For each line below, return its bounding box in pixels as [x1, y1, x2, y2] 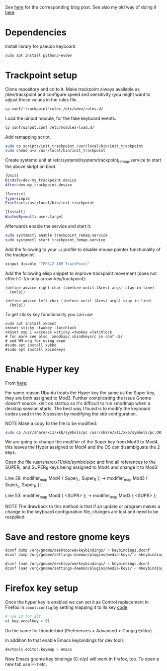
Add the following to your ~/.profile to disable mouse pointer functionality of [5, 246, 161, 252]
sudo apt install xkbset [5, 321, 57, 326]
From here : [5, 380, 28, 386]
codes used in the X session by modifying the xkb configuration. [5, 411, 137, 417]
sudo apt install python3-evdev [5, 53, 72, 58]
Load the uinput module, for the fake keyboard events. [5, 115, 117, 121]
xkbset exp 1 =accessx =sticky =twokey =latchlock [5, 330, 112, 335]
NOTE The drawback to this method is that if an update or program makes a [5, 503, 161, 509]
